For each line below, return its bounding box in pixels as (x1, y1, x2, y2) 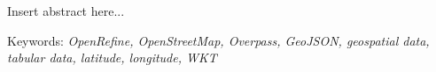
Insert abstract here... (7, 2, 125, 19)
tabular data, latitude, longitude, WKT (7, 48, 217, 67)
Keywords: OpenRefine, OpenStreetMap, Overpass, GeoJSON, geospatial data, (7, 31, 430, 49)
